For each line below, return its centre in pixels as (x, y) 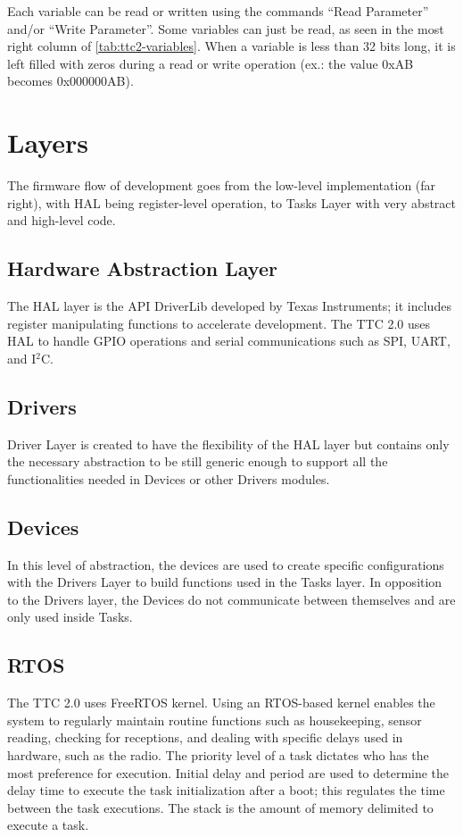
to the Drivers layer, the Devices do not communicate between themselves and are (231, 599)
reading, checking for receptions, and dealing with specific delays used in (205, 737)
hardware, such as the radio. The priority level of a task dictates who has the (218, 755)
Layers (48, 142)
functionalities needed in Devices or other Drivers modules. (169, 478)
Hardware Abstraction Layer (142, 268)
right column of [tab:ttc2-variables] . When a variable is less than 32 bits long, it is (231, 46)
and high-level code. (62, 220)
